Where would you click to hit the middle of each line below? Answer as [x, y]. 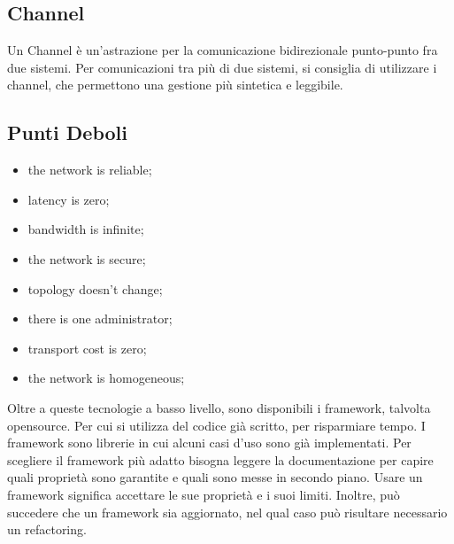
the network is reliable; [90, 170]
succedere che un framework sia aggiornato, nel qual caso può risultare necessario [227, 512]
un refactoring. [47, 529]
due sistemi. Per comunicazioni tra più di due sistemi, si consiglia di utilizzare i [222, 67]
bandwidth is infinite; [86, 229]
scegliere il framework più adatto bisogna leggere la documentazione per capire [220, 459]
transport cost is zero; [87, 348]
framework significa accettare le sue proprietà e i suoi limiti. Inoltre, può [204, 494]
